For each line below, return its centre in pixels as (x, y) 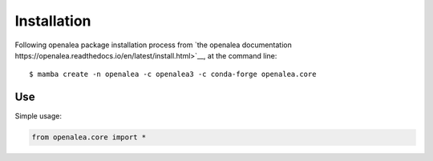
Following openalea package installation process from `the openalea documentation (154, 45)
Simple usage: (38, 116)
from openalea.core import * (89, 137)
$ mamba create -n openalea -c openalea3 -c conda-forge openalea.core (173, 74)
